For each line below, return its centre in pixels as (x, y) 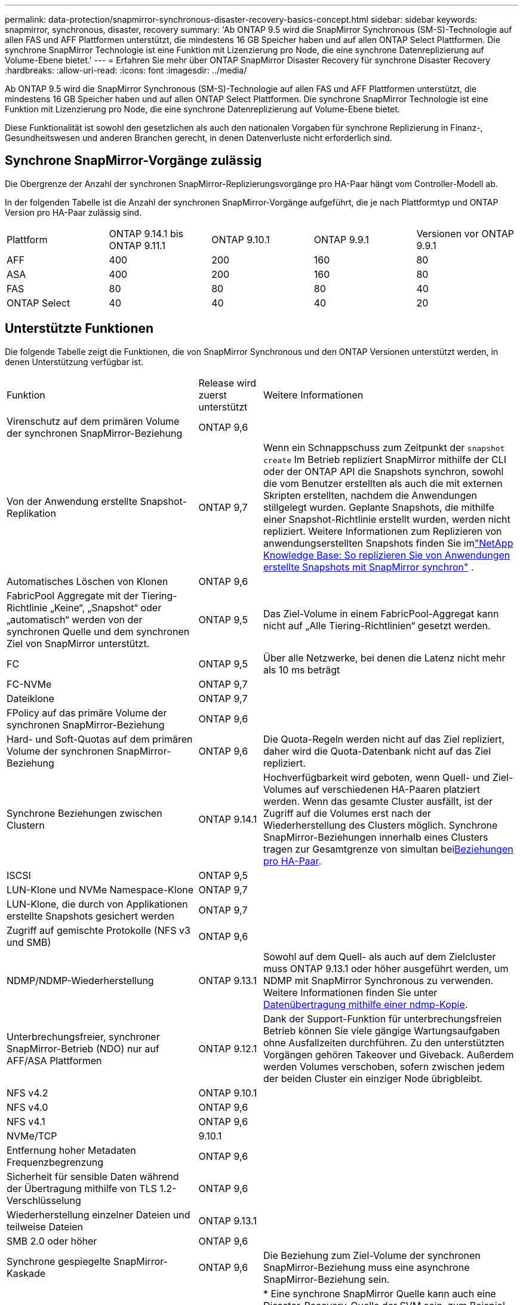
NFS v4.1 (26, 1121)
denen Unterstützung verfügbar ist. (74, 362)
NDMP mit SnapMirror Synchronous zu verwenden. (379, 980)
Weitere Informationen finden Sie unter (350, 992)
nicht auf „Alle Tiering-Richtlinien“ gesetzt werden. (377, 625)
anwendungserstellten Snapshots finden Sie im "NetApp (388, 543)
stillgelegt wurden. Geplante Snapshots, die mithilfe (379, 507)
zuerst (213, 395)
